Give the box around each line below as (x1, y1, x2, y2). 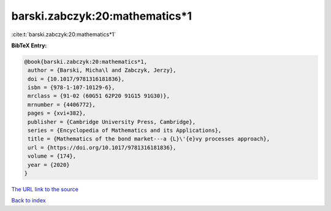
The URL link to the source (11, 185, 79, 193)
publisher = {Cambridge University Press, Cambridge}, (28, 118, 196, 125)
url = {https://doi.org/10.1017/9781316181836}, (28, 144, 177, 151)
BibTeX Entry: (11, 42, 47, 49)
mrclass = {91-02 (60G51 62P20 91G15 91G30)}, (28, 93, 170, 99)
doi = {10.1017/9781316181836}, (28, 75, 125, 82)
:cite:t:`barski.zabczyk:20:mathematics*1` (11, 31, 116, 38)
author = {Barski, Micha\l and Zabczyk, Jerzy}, (28, 67, 177, 74)
